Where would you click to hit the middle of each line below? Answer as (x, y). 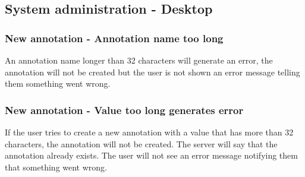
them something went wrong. (58, 83)
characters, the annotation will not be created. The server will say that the (141, 143)
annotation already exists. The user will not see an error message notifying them (151, 155)
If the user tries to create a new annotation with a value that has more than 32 (149, 132)
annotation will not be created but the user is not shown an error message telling (152, 72)
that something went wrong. (56, 167)
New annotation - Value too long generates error (124, 110)
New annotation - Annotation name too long (114, 38)
